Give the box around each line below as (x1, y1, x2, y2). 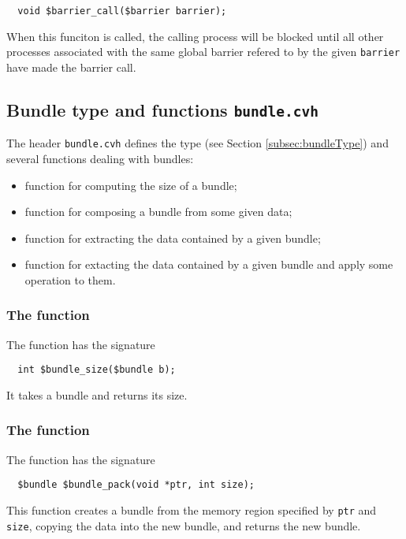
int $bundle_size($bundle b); (17, 364, 176, 376)
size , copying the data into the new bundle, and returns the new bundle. (6, 517, 361, 533)
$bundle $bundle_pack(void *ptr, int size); (17, 479, 255, 491)
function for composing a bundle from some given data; (24, 203, 292, 220)
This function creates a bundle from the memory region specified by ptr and (6, 502, 377, 519)
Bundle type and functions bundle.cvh (6, 97, 319, 121)
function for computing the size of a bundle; (24, 177, 237, 193)
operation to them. (24, 271, 116, 288)
